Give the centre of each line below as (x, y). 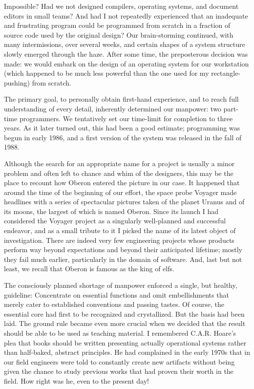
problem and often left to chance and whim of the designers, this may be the (119, 173)
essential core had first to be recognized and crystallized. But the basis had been (124, 313)
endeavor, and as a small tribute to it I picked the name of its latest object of (120, 230)
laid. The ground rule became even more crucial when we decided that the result (125, 323)
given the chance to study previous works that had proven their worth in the (119, 371)
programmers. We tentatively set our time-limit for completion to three (126, 118)
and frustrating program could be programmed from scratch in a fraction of (117, 25)
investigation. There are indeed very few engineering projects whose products (119, 240)
